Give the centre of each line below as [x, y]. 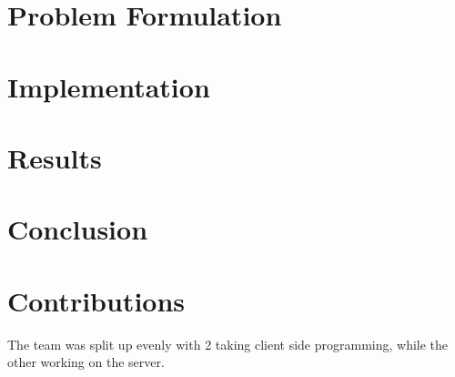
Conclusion [78, 229]
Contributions [96, 300]
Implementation [109, 86]
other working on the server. [86, 362]
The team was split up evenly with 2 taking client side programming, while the [228, 344]
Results [55, 157]
